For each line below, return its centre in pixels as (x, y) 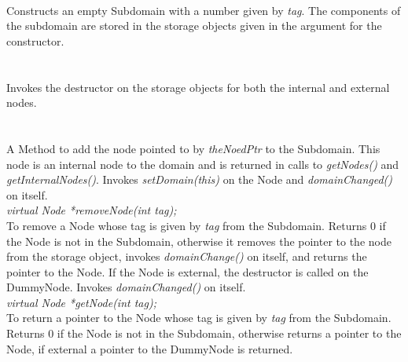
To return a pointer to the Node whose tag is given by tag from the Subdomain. (199, 318)
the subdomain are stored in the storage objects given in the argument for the (194, 26)
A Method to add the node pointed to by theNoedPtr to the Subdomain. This (193, 148)
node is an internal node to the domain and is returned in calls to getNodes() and (203, 164)
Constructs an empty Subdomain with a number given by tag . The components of (204, 10)
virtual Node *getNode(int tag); (81, 302)
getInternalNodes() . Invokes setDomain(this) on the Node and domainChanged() (200, 179)
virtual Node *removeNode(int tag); (92, 210)
